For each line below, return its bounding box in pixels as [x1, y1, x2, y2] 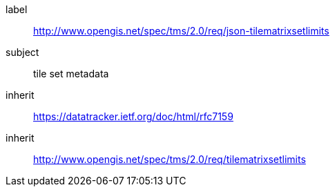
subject [6, 46, 39, 58]
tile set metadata [33, 68, 109, 79]
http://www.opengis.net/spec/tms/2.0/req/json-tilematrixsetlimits [33, 25, 329, 37]
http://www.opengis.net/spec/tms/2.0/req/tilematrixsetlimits [33, 153, 306, 165]
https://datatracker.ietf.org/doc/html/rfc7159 [33, 111, 233, 122]
